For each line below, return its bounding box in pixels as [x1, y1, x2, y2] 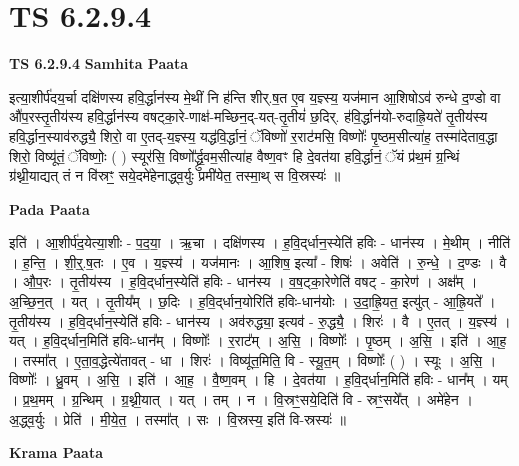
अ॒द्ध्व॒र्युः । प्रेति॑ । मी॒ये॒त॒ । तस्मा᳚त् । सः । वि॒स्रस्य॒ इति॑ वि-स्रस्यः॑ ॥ [9, 408, 347, 429]
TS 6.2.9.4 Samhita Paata [9, 53, 189, 74]
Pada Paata [9, 198, 90, 219]
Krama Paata [9, 442, 103, 463]
